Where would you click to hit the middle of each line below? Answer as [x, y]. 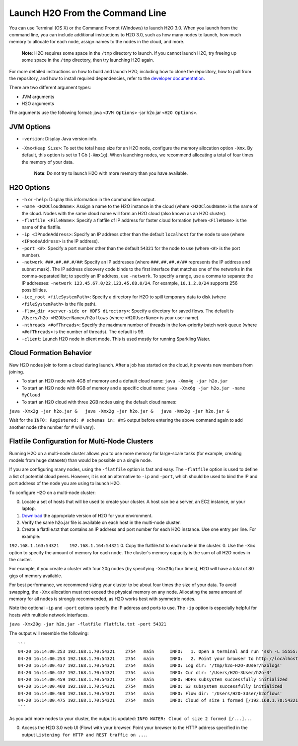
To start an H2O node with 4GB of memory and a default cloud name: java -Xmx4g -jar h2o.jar [125, 381]
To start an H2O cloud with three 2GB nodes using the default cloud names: [99, 402]
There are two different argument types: [50, 88]
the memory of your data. [48, 162]
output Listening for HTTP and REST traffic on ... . [84, 735]
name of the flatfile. [41, 227]
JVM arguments [38, 97]
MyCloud [31, 395]
